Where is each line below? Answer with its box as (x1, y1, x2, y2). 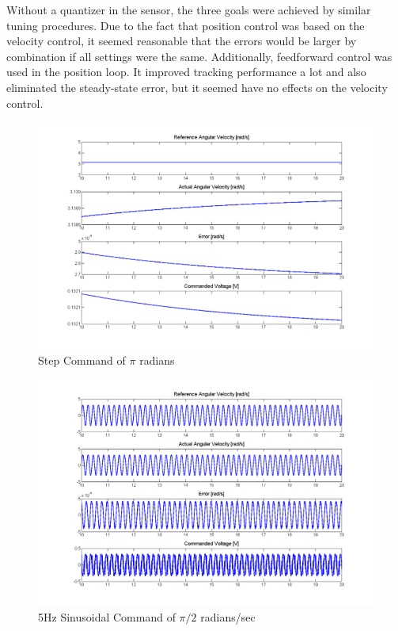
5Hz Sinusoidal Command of (38, 609, 176, 625)
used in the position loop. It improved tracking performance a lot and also (6, 63, 366, 80)
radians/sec (200, 609, 256, 625)
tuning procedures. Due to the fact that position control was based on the (6, 17, 365, 33)
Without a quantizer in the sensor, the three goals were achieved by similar (6, 2, 371, 17)
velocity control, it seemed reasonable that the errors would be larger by (6, 33, 357, 49)
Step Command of (38, 351, 126, 368)
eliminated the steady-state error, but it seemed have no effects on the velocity (6, 78, 388, 95)
